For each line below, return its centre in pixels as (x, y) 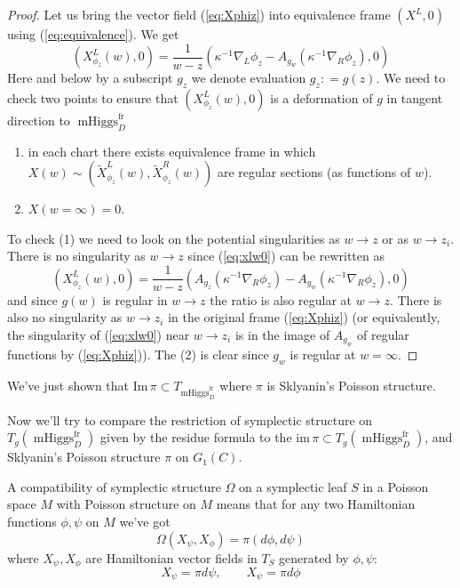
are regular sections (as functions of (314, 172)
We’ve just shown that (68, 385)
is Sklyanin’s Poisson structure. (351, 385)
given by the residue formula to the (196, 437)
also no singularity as (65, 317)
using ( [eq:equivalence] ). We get (93, 34)
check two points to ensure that (93, 97)
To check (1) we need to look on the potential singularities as (174, 238)
